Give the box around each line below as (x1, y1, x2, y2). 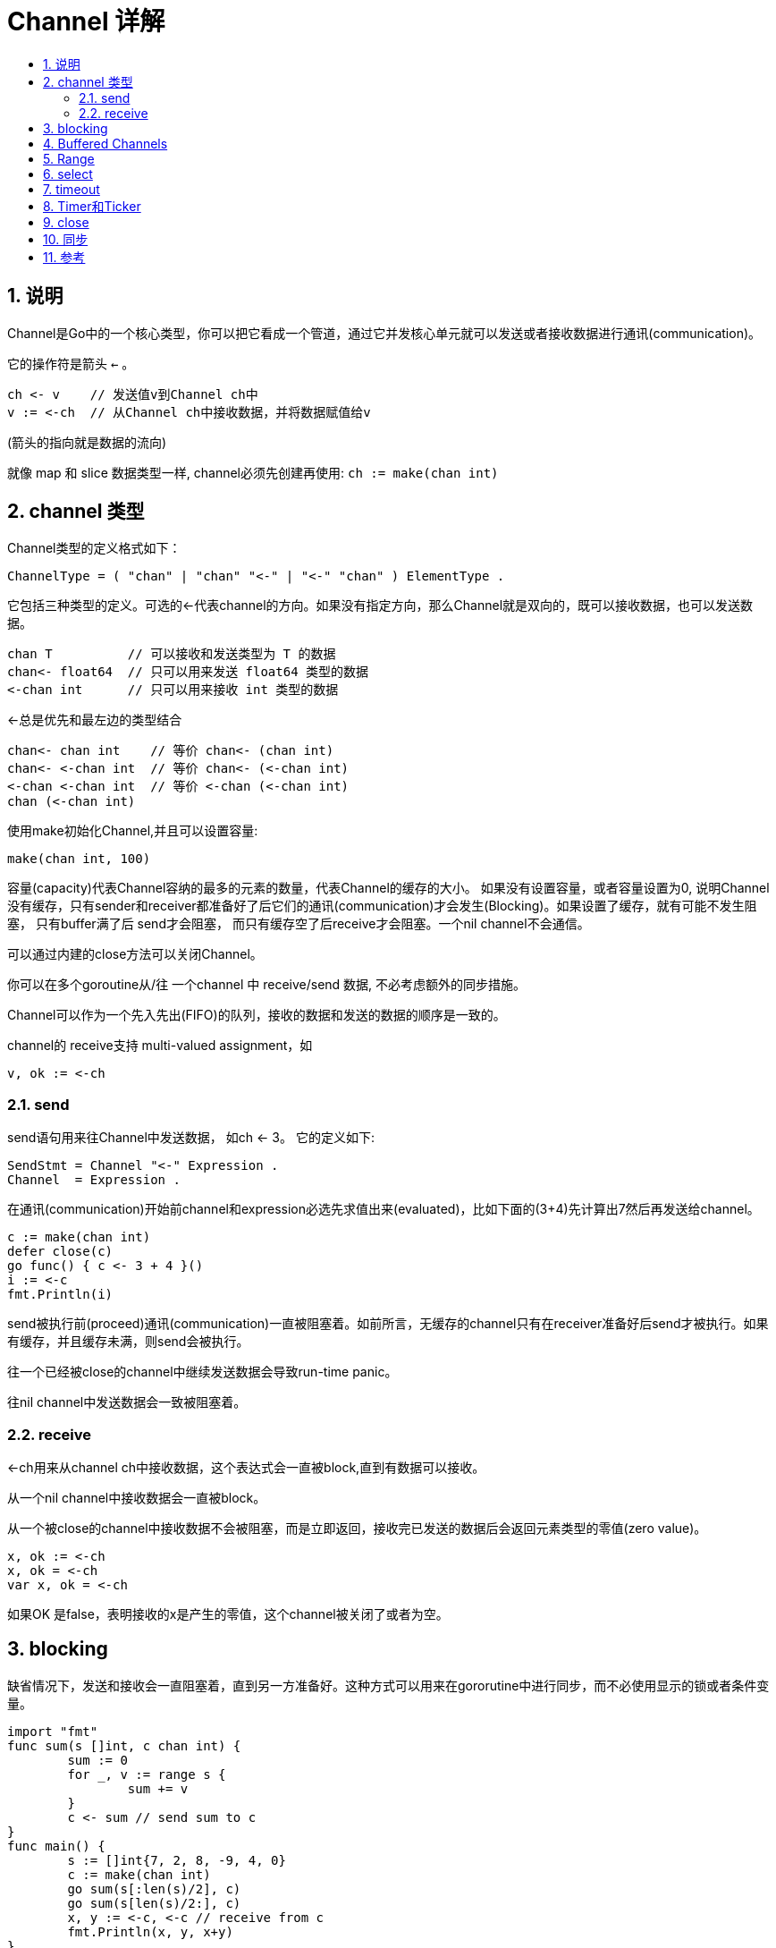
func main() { (7, 1838, 105, 1853)
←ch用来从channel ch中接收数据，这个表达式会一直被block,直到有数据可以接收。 (7, 1459, 485, 1475)
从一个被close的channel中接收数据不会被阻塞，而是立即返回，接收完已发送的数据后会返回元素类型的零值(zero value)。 (7, 1520, 707, 1536)
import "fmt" (7, 1724, 98, 1739)
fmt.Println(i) (7, 1287, 114, 1302)
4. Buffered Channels (43, 135, 168, 151)
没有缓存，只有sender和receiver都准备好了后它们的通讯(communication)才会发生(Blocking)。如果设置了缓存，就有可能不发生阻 (7, 898, 757, 914)
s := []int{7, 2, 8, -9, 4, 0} (67, 1852, 286, 1868)
